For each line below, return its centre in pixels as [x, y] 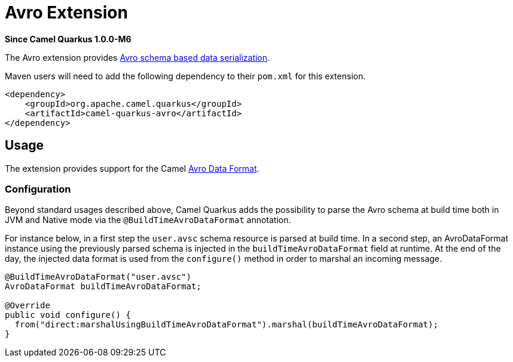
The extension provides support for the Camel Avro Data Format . [132, 168]
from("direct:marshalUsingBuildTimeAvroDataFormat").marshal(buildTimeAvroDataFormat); [226, 325]
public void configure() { [68, 315]
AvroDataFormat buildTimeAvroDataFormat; [103, 287]
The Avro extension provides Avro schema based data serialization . [138, 57]
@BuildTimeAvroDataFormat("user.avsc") [98, 277]
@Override [28, 306]
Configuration [38, 189]
